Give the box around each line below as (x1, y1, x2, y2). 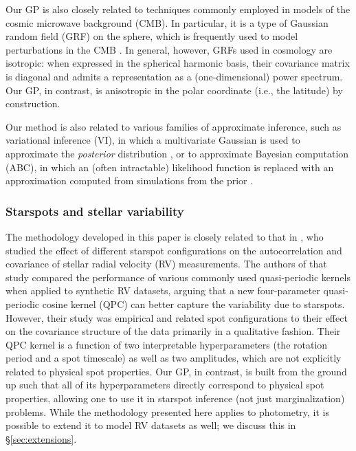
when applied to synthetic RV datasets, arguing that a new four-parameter (5, 283, 320, 298)
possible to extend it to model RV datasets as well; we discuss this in (5, 418, 296, 432)
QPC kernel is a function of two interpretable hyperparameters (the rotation (5, 337, 328, 351)
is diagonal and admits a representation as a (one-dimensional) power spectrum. (5, 69, 343, 83)
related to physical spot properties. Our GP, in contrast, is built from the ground (5, 364, 347, 378)
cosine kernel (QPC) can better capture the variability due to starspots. (42, 296, 345, 311)
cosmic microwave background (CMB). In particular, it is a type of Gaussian (5, 15, 329, 30)
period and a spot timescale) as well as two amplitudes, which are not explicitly (5, 351, 342, 365)
